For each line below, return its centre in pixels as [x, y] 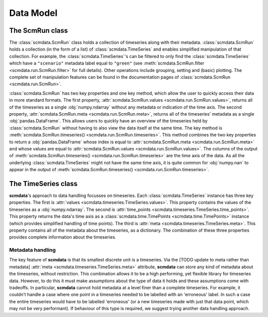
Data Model [33, 13]
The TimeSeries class [43, 184]
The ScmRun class [38, 31]
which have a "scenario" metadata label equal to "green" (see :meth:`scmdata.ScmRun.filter [107, 63]
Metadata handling [33, 250]
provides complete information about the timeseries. [63, 237]
